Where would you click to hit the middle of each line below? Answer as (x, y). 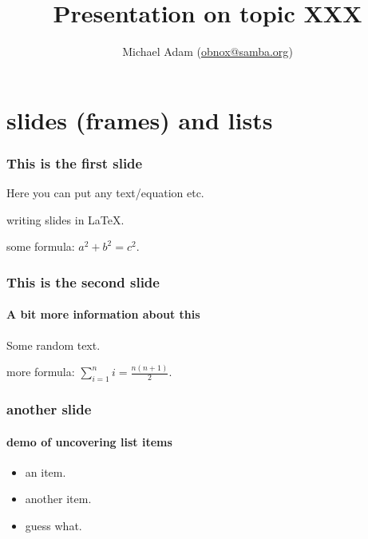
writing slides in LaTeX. (65, 219)
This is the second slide (83, 281)
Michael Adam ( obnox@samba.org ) (208, 52)
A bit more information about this (103, 314)
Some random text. (53, 345)
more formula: (41, 372)
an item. (46, 472)
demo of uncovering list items (89, 441)
